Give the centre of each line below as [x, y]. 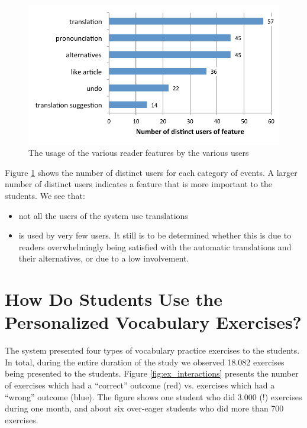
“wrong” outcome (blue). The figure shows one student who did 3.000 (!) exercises [153, 396]
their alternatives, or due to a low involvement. [104, 258]
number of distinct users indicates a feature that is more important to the [139, 184]
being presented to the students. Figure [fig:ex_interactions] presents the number [152, 373]
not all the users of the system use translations [103, 215]
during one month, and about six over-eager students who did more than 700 [144, 408]
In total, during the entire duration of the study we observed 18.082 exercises [145, 362]
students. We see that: [45, 195]
